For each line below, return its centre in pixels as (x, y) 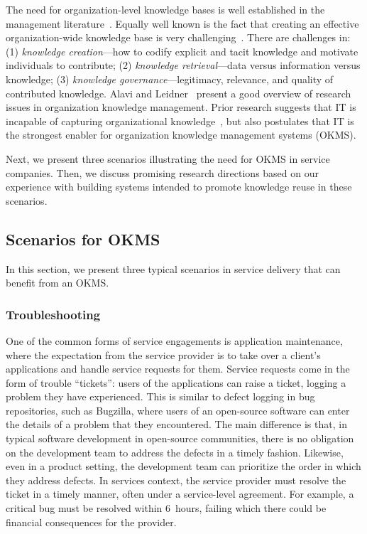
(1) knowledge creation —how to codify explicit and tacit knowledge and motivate (182, 51)
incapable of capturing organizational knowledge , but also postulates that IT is (180, 121)
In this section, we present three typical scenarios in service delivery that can (173, 268)
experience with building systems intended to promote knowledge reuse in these (179, 187)
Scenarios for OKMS (83, 239)
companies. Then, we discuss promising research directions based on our (162, 172)
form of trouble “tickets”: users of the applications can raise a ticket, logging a (176, 382)
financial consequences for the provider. (91, 522)
